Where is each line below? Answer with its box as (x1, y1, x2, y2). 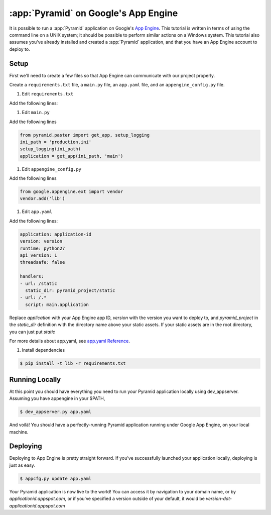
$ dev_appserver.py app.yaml (20, 409, 92, 415)
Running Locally (9, 375, 61, 384)
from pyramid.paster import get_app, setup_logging (20, 132, 150, 138)
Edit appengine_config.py (22, 166, 82, 172)
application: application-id (20, 231, 92, 237)
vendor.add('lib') (20, 196, 65, 201)
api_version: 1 (20, 253, 57, 258)
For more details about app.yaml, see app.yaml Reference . (9, 338, 130, 344)
